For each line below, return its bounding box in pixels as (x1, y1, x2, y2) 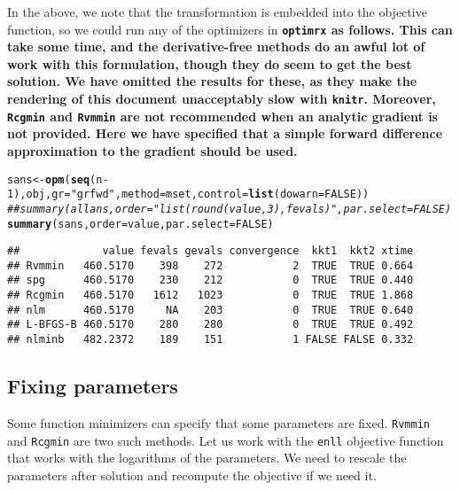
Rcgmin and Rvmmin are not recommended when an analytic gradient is (7, 106, 438, 125)
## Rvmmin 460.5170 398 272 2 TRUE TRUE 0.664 (7, 259, 414, 272)
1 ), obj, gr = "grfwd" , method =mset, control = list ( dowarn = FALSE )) (7, 188, 370, 201)
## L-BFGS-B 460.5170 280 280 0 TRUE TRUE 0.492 (7, 318, 414, 331)
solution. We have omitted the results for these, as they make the (7, 72, 417, 90)
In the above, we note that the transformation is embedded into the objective (7, 3, 427, 20)
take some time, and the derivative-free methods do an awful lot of (7, 37, 425, 56)
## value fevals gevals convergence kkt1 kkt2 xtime (7, 245, 414, 258)
